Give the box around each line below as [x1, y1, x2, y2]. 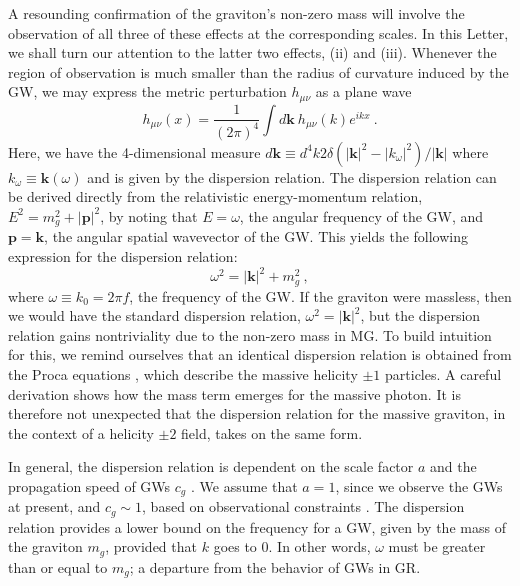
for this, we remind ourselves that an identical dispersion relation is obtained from [8, 344, 512, 365]
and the [430, 456, 477, 477]
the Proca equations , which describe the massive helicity [8, 363, 358, 384]
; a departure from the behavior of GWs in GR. [129, 556, 421, 577]
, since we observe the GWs [335, 475, 503, 496]
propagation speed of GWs [8, 475, 171, 496]
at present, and [8, 496, 101, 517]
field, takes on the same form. [181, 422, 363, 443]
